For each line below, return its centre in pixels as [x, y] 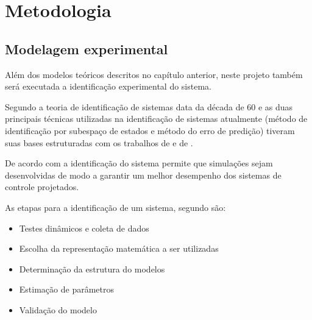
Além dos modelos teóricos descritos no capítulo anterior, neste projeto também [154, 74]
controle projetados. [42, 187]
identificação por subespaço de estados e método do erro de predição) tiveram [150, 130]
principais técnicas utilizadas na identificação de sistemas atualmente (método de [156, 119]
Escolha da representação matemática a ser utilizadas [119, 248]
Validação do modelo [58, 309]
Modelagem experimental [87, 48]
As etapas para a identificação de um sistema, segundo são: [115, 207]
